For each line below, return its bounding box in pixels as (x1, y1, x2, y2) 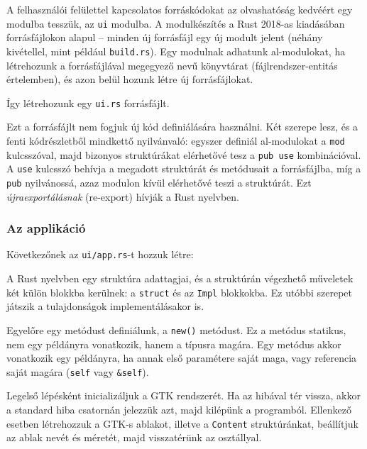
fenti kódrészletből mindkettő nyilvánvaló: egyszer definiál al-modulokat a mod (6, 133, 345, 148)
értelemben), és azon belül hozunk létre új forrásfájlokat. (6, 72, 253, 87)
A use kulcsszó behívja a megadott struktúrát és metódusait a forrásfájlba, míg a (6, 161, 361, 176)
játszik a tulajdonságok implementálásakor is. (6, 299, 204, 314)
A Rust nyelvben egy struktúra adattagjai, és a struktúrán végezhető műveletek (6, 271, 354, 286)
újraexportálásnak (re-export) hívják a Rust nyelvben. (6, 189, 239, 204)
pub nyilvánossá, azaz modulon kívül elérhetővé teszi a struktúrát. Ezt (6, 174, 312, 189)
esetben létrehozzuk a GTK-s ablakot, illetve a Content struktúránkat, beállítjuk (6, 416, 358, 431)
